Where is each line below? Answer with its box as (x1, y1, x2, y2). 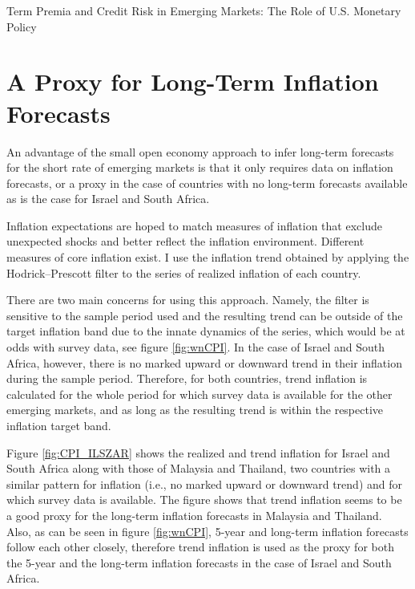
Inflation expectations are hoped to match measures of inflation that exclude (6, 217, 382, 234)
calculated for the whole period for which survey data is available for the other (6, 385, 393, 402)
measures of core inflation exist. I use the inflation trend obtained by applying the (6, 249, 409, 266)
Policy (6, 18, 37, 35)
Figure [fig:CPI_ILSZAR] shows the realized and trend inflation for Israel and (6, 444, 390, 461)
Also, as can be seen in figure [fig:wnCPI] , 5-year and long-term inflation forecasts (6, 522, 409, 539)
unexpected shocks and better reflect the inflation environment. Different (6, 233, 365, 250)
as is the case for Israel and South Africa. (6, 190, 210, 207)
